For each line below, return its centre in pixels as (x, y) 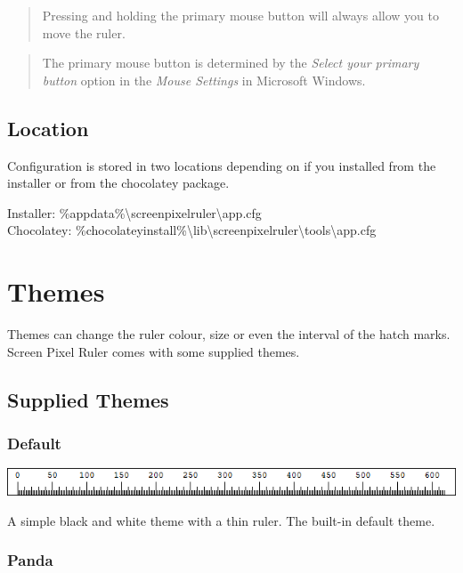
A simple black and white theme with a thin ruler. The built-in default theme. (221, 520)
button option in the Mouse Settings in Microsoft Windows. (204, 80)
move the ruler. (84, 32)
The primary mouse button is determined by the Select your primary (231, 63)
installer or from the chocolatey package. (118, 183)
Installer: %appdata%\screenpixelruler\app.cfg (134, 212)
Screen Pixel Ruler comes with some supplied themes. (154, 351)
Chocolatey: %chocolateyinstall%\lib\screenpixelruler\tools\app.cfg (192, 230)
